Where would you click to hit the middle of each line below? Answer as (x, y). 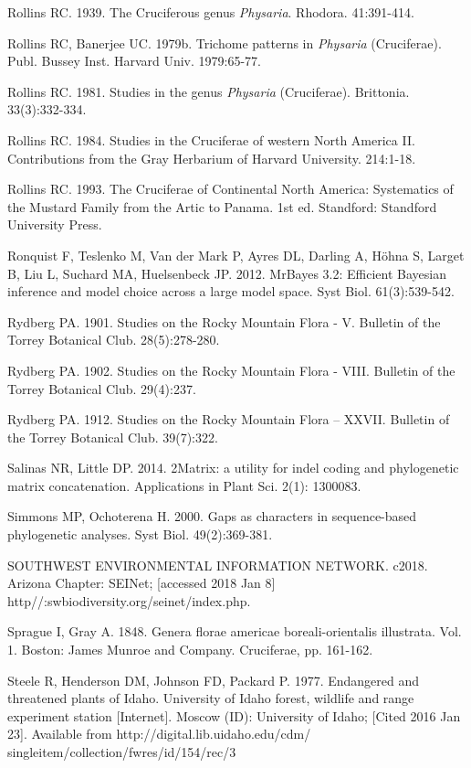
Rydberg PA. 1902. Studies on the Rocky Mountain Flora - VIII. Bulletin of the (231, 370)
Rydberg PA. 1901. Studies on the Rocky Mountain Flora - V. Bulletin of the (224, 321)
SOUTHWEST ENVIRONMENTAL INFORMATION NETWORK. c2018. (218, 565)
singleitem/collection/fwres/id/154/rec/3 (122, 752)
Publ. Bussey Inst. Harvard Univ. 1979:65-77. (134, 61)
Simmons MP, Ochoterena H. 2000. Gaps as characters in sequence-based (212, 516)
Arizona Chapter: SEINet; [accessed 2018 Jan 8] (141, 583)
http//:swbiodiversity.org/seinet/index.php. (129, 600)
